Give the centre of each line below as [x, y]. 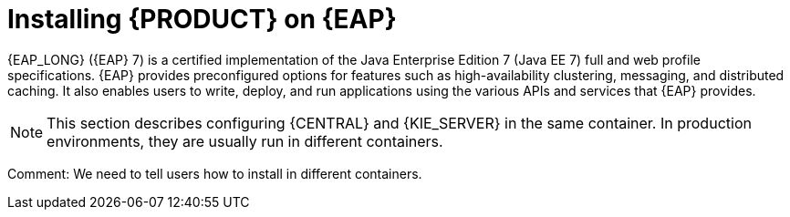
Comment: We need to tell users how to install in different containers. [215, 173]
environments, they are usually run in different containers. [245, 141]
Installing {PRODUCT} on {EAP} [202, 19]
